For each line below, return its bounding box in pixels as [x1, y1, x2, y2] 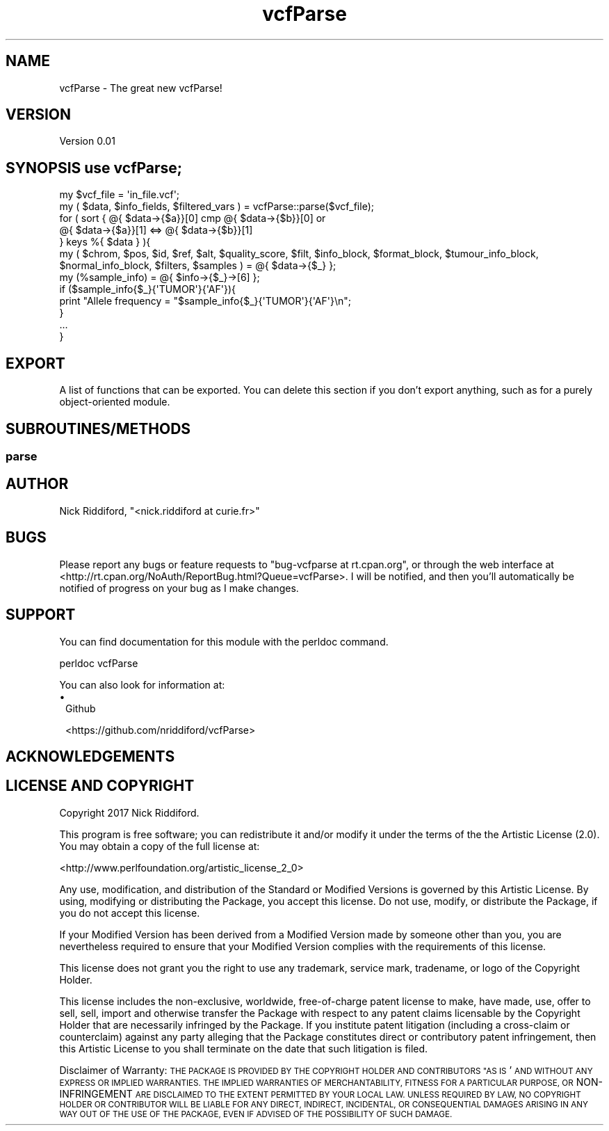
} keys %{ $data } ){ [59, 236, 151, 248]
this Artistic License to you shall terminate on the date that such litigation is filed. [59, 1042, 428, 1054]
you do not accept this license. [59, 906, 200, 919]
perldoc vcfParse [59, 657, 138, 669]
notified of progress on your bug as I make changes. [59, 581, 299, 594]
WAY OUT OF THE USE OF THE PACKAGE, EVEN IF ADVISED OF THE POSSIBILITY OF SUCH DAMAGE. [59, 1109, 453, 1119]
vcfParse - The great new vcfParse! [59, 81, 222, 94]
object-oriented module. [59, 396, 170, 408]
